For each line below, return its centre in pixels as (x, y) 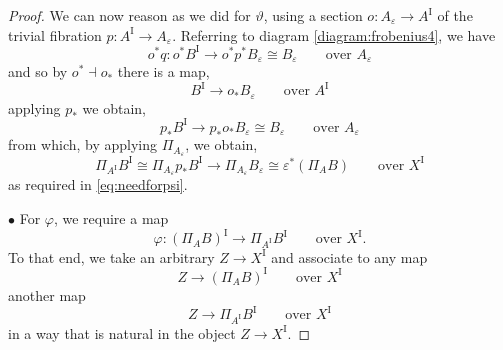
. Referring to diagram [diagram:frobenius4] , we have (334, 34)
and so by (38, 71)
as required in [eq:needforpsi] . (98, 184)
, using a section (313, 15)
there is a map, (163, 71)
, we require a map (111, 218)
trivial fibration (55, 34)
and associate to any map (349, 256)
